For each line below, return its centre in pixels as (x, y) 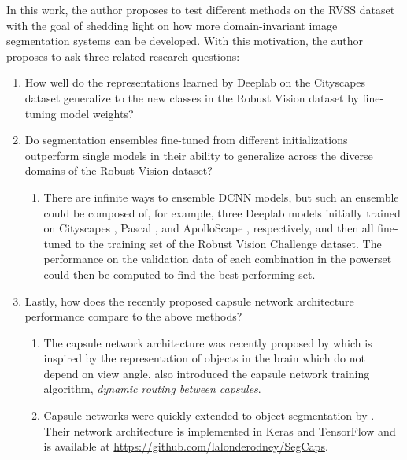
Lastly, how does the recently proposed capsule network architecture (189, 300)
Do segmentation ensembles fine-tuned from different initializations (186, 140)
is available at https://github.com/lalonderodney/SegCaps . (186, 446)
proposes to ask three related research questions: (123, 56)
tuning (41, 113)
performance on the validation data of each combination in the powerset (218, 259)
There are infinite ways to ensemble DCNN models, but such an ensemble (221, 197)
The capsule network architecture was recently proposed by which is (208, 342)
